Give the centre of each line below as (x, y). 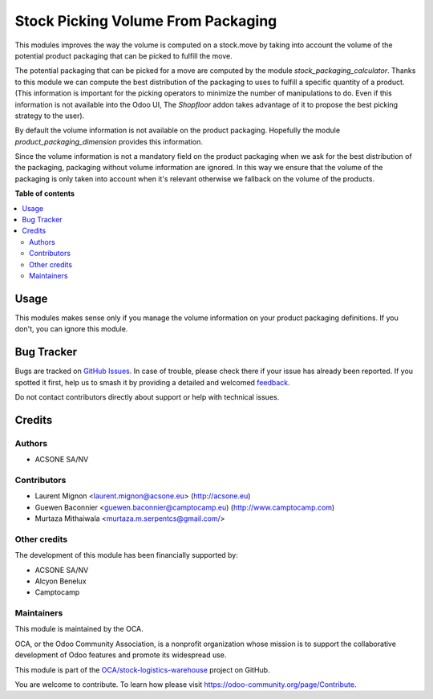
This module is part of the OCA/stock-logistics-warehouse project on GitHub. (142, 669)
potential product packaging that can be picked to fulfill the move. (123, 55)
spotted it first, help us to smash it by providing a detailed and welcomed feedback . (152, 382)
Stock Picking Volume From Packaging (146, 21)
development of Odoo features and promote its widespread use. (121, 655)
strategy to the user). (50, 116)
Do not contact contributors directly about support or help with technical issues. (147, 396)
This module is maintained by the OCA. (79, 629)
